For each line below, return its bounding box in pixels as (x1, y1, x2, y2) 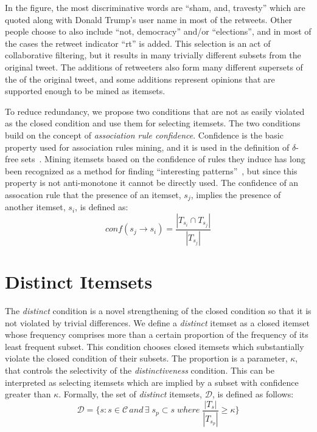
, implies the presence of (190, 188, 281, 201)
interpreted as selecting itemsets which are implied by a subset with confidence (5, 375, 299, 388)
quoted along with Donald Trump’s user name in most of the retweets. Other (5, 13, 292, 26)
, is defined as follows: (212, 388, 294, 400)
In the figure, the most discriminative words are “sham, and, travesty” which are (5, 1, 305, 13)
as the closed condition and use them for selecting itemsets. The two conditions (5, 117, 301, 129)
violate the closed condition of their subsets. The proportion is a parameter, (5, 352, 288, 365)
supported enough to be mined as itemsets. (5, 84, 165, 97)
